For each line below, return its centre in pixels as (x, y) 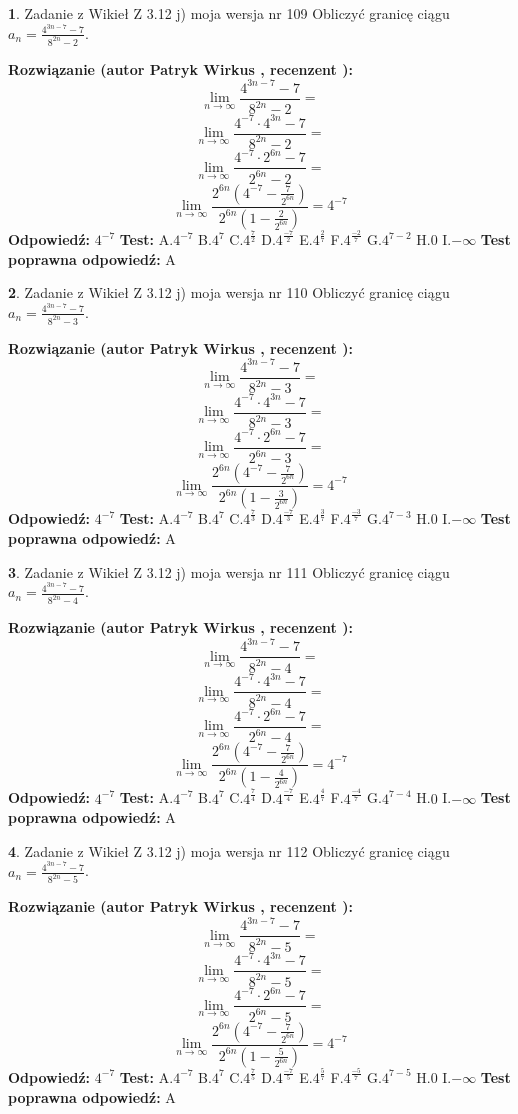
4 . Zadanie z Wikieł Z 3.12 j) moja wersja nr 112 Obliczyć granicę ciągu (229, 850)
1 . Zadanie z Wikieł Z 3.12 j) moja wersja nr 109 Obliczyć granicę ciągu (229, 13)
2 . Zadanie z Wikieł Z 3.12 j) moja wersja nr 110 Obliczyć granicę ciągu (229, 292)
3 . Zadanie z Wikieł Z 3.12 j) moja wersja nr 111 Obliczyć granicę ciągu (229, 571)
